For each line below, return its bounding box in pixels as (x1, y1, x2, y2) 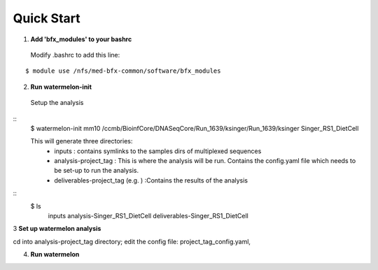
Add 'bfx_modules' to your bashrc (30, 35, 132, 43)
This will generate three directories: (30, 137, 133, 145)
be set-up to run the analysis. (54, 166, 139, 175)
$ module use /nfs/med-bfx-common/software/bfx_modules (25, 67, 221, 75)
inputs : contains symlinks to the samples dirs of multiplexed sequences (54, 147, 262, 155)
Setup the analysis (30, 99, 84, 107)
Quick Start (13, 10, 80, 26)
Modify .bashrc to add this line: (30, 50, 120, 59)
